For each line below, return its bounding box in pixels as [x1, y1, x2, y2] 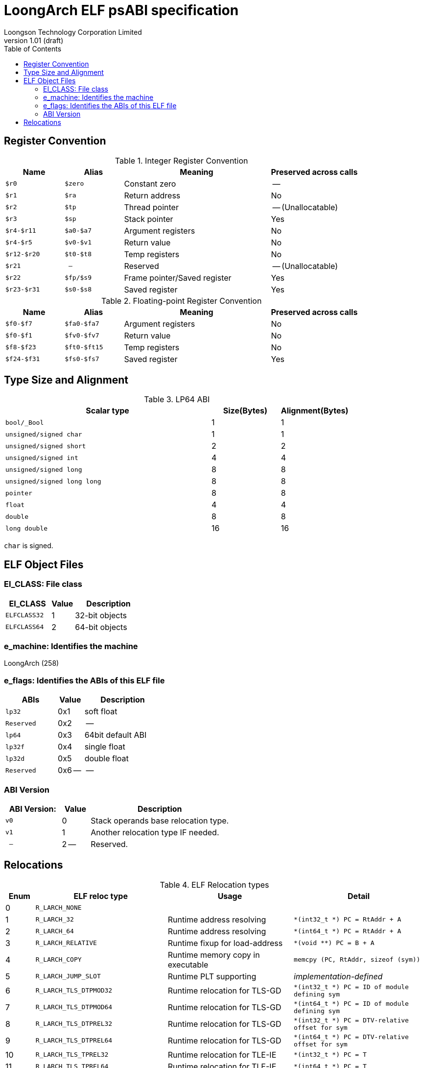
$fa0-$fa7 [65, 320, 99, 328]
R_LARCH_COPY [35, 956, 82, 964]
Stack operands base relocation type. [91, 815, 229, 825]
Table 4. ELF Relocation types [160, 879, 269, 890]
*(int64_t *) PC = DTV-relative [294, 1033, 409, 1041]
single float [84, 742, 125, 752]
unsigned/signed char [5, 430, 82, 438]
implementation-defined [294, 971, 383, 981]
